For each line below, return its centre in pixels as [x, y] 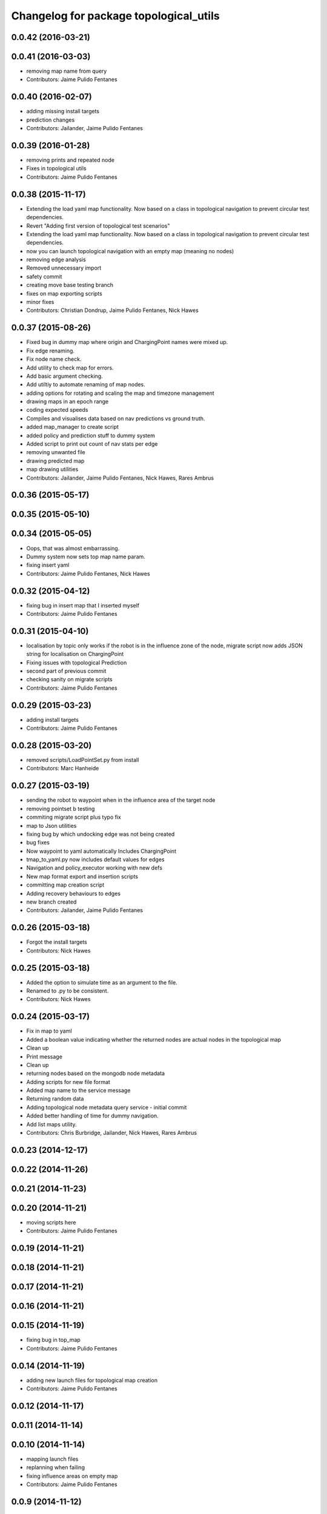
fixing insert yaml [48, 565]
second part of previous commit [66, 671]
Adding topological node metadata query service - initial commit [107, 1107]
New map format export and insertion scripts [82, 876]
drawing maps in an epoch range [68, 402]
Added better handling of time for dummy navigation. [92, 1116]
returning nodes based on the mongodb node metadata [96, 1073]
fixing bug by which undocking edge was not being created [101, 834]
